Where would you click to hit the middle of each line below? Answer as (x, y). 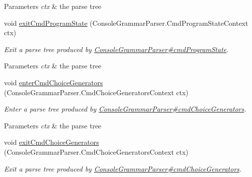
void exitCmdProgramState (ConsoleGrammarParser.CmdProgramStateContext (126, 23)
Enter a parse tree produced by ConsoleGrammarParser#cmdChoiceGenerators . (125, 109)
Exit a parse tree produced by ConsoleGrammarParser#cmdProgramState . (116, 49)
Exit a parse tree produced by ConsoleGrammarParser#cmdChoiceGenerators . (123, 168)
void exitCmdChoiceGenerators (52, 142)
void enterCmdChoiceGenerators (54, 82)
